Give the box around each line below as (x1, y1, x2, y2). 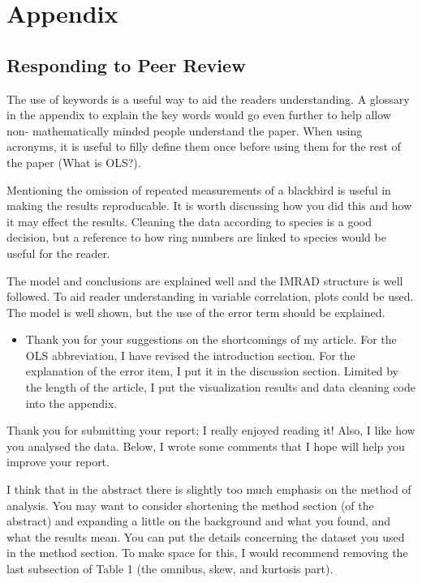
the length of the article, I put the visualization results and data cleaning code (25, 379, 416, 396)
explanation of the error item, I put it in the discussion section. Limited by (25, 362, 398, 379)
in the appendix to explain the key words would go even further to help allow (6, 106, 391, 123)
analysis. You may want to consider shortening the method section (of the (6, 496, 374, 513)
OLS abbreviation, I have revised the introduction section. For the (25, 346, 355, 363)
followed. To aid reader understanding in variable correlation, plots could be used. (6, 288, 414, 305)
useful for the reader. (6, 244, 110, 261)
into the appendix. (25, 394, 118, 411)
